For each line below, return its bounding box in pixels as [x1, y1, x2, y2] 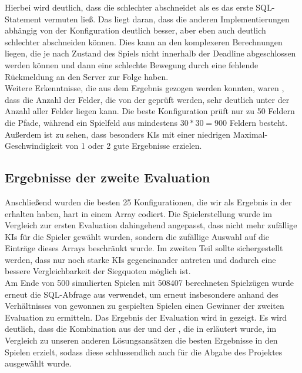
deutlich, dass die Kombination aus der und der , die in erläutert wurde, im [5, 322, 277, 335]
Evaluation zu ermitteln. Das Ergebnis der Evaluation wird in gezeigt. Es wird [5, 311, 287, 323]
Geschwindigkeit [5, 139, 63, 152]
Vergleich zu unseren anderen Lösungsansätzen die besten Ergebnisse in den [5, 334, 278, 347]
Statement [5, 12, 42, 25]
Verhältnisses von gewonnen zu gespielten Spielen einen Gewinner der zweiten [5, 299, 284, 312]
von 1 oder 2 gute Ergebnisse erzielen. [65, 139, 202, 152]
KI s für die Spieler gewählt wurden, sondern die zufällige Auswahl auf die [5, 230, 269, 242]
